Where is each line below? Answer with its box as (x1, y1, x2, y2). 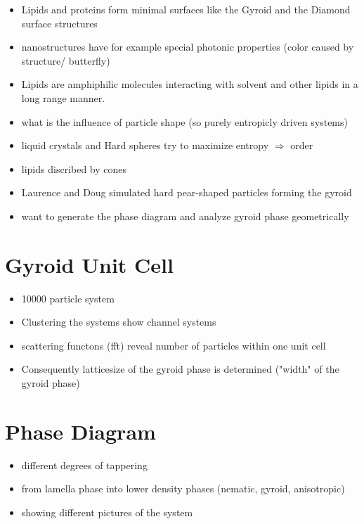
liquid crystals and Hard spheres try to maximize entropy (21, 138, 269, 153)
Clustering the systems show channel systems (21, 314, 216, 329)
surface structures (21, 15, 98, 30)
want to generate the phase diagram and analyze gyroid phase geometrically (21, 208, 349, 223)
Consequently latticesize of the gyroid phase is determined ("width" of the (21, 362, 339, 376)
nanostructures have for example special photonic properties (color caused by (21, 39, 354, 54)
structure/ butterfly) (21, 53, 110, 68)
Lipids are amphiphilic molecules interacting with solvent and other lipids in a (21, 77, 358, 91)
